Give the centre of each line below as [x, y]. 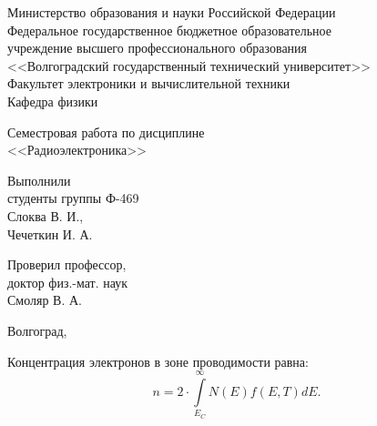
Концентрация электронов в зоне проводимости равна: [158, 361]
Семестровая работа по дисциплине [106, 132]
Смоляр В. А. [45, 300]
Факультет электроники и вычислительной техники [149, 83]
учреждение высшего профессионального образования [158, 48]
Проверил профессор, [67, 264]
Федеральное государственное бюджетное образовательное [170, 30]
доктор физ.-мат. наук [68, 282]
